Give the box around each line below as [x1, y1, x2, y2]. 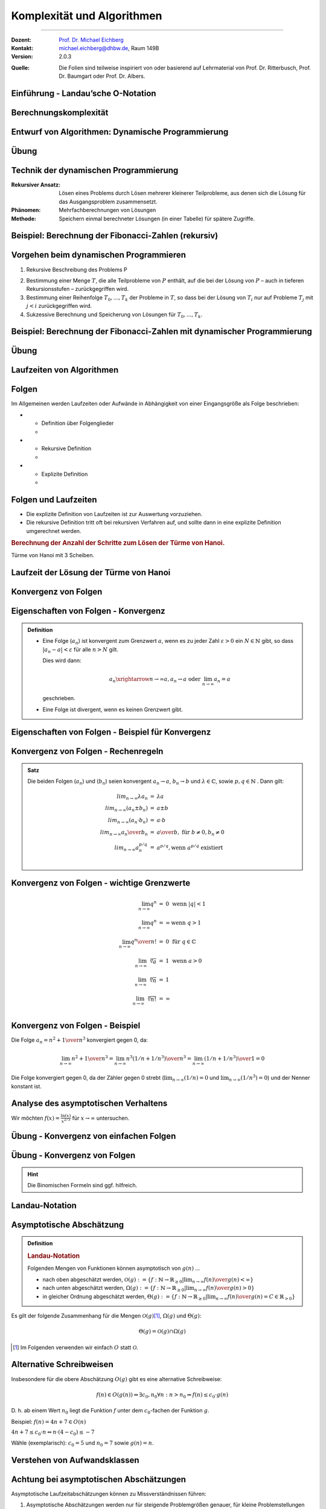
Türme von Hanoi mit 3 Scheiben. [11, 552, 95, 559]
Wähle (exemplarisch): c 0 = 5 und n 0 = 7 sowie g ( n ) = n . [11, 1439, 154, 1448]
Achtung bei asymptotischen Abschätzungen [11, 1474, 187, 1484]
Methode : [11, 215, 36, 222]
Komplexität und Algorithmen [11, 9, 162, 22]
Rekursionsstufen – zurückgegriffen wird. [26, 286, 129, 293]
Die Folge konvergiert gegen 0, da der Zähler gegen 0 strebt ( [11, 1074, 164, 1082]
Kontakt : [11, 44, 34, 51]
